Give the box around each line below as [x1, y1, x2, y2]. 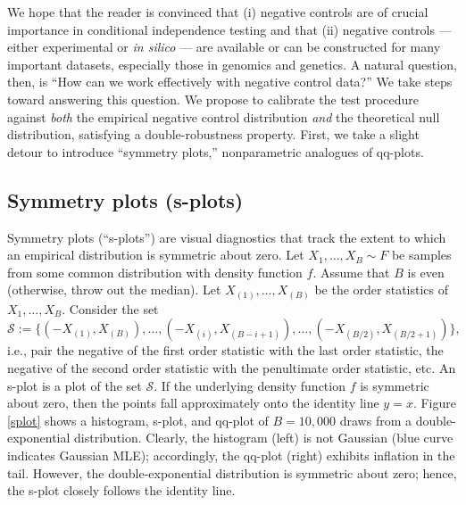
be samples [391, 245, 452, 264]
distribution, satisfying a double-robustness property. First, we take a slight [7, 125, 420, 144]
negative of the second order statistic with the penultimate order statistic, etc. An [7, 359, 456, 377]
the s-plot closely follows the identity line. [7, 481, 236, 500]
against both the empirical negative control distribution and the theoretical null [7, 107, 440, 126]
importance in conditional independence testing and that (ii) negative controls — [7, 20, 452, 38]
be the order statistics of [314, 280, 449, 299]
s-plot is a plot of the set [7, 376, 142, 394]
